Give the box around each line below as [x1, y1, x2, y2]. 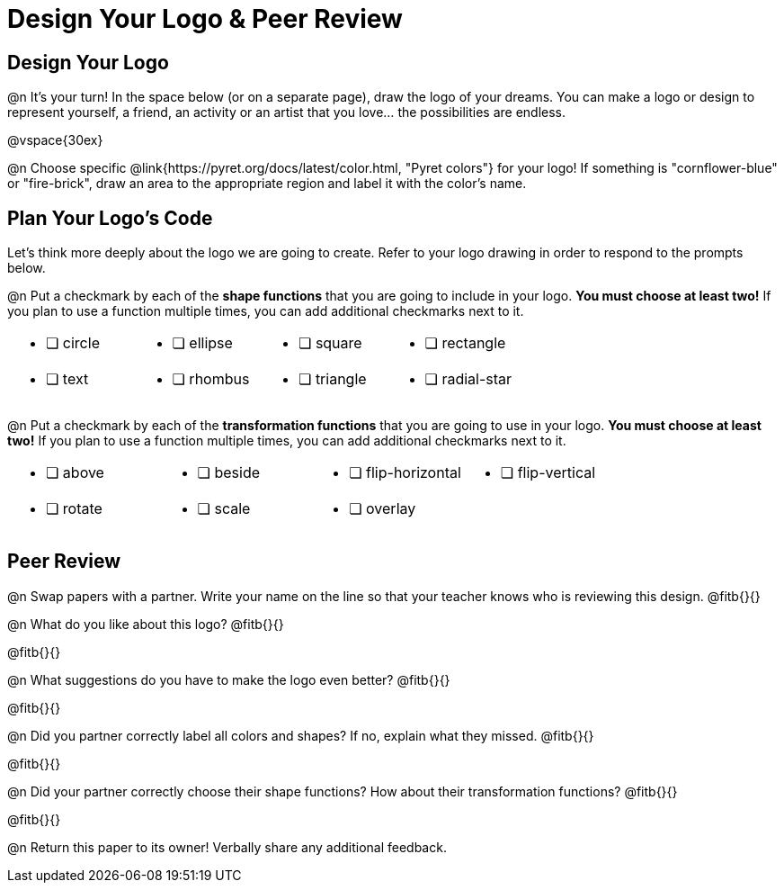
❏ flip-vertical [500, 463, 596, 482]
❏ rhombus [172, 370, 250, 389]
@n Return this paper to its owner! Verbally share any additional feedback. [7, 839, 447, 855]
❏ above [46, 463, 104, 482]
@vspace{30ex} [7, 132, 103, 148]
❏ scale [197, 499, 251, 518]
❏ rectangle [424, 334, 506, 353]
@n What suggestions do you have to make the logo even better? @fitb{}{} [7, 671, 450, 688]
